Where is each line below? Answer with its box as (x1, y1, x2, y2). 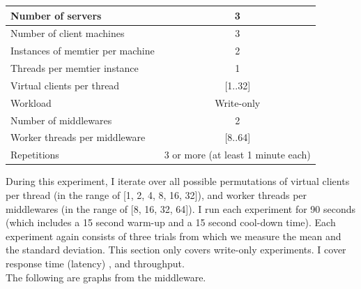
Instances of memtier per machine (10, 43, 155, 58)
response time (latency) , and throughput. (6, 255, 185, 270)
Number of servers (10, 8, 102, 22)
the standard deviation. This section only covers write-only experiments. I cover (6, 242, 346, 257)
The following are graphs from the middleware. (6, 269, 206, 284)
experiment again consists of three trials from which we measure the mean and (6, 228, 341, 243)
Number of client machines (10, 26, 125, 40)
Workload (10, 95, 52, 110)
